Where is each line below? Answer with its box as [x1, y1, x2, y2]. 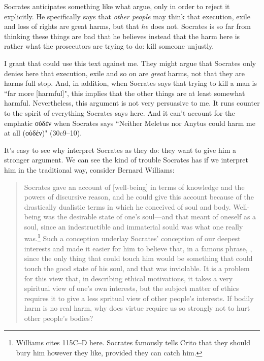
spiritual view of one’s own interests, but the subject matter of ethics [24, 283, 239, 293]
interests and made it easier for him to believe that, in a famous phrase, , [24, 243, 252, 253]
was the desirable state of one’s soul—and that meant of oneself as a [43, 211, 256, 222]
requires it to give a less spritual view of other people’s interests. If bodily [24, 292, 254, 303]
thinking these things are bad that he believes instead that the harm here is [4, 30, 240, 41]
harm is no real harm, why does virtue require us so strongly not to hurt [24, 303, 250, 313]
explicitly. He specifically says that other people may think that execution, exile [4, 11, 250, 21]
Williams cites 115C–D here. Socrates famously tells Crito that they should [16, 337, 250, 348]
